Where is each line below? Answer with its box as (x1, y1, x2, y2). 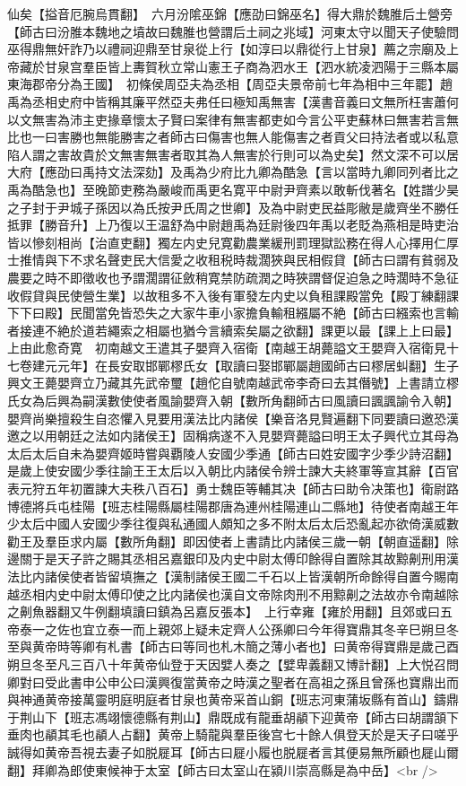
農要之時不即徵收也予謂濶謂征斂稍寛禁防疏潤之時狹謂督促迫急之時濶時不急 (7, 267, 446, 286)
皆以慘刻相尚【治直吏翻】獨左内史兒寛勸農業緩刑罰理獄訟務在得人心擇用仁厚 (7, 232, 459, 251)
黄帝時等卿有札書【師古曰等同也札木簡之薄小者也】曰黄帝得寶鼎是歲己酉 (31, 637, 459, 656)
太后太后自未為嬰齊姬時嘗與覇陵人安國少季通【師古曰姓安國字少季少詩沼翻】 (7, 443, 459, 462)
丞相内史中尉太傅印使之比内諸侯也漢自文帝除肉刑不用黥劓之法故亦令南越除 (19, 584, 459, 603)
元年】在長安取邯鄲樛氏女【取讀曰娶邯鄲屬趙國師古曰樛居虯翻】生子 (56, 355, 459, 374)
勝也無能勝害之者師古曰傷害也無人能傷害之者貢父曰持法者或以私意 (69, 127, 459, 146)
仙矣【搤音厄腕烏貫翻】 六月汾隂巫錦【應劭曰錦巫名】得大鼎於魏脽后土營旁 (7, 4, 453, 22)
